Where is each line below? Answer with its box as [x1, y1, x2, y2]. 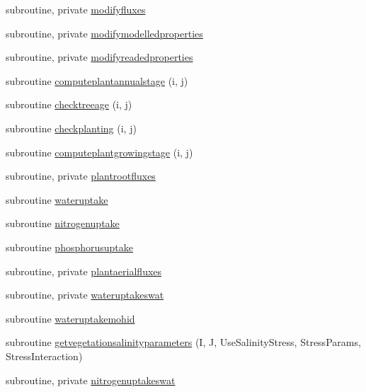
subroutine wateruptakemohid [6, 311, 135, 325]
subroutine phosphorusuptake [6, 239, 134, 254]
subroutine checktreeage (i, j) [6, 97, 132, 112]
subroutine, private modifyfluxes [6, 2, 146, 16]
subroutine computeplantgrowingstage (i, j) [6, 144, 193, 159]
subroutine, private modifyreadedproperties [6, 50, 193, 64]
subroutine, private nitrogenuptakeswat [6, 372, 176, 387]
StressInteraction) [6, 348, 83, 363]
